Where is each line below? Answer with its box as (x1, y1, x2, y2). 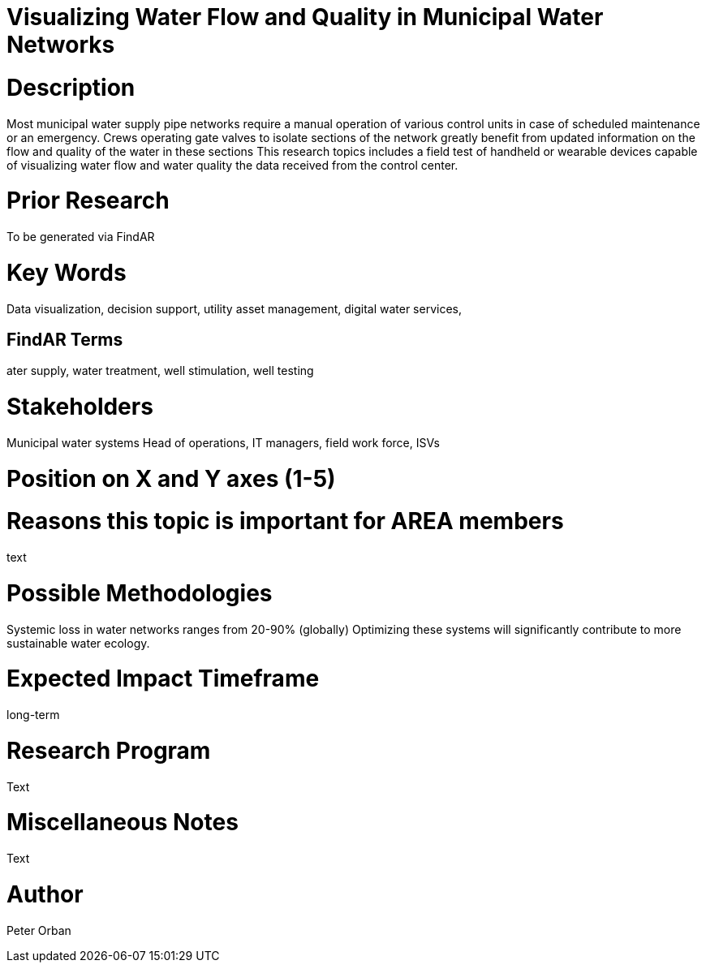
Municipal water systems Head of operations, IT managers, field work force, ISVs (6, 435, 440, 450)
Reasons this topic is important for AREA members (6, 507, 564, 536)
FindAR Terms (6, 329, 123, 350)
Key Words (6, 258, 127, 286)
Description (6, 73, 136, 101)
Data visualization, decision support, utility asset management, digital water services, (6, 301, 462, 316)
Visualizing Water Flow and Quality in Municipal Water (6, 3, 604, 31)
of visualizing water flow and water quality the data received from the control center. (6, 157, 458, 172)
